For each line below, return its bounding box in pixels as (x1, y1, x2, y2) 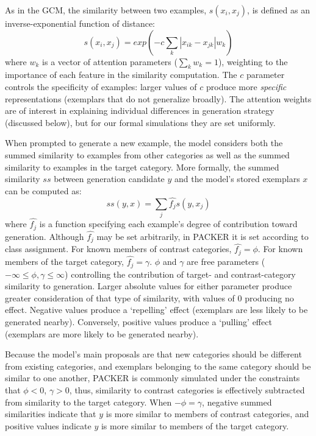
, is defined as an (247, 4, 310, 16)
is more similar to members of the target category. (101, 419, 289, 432)
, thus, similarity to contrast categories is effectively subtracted (69, 383, 305, 396)
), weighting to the (218, 55, 288, 68)
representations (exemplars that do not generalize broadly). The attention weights (5, 92, 312, 105)
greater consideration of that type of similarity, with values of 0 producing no (5, 291, 294, 304)
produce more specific (206, 80, 287, 93)
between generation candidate (54, 172, 165, 185)
